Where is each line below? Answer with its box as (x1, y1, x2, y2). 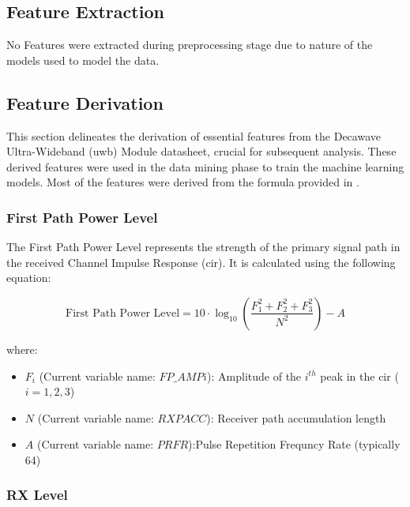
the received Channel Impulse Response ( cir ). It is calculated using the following (6, 253, 396, 270)
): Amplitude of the (207, 367, 302, 384)
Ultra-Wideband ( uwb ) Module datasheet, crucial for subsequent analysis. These (6, 143, 397, 160)
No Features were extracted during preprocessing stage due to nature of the (6, 36, 373, 53)
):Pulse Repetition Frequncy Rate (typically (188, 436, 401, 453)
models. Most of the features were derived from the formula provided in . (6, 174, 359, 190)
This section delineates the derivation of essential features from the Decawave (6, 127, 381, 144)
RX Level (6, 485, 68, 505)
